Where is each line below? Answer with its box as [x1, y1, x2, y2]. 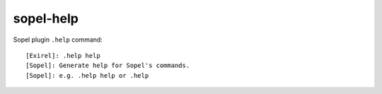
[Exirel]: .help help [25, 52, 100, 59]
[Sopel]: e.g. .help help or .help [25, 71, 149, 79]
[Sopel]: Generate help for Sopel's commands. [25, 61, 190, 70]
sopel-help [13, 11, 79, 26]
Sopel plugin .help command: [13, 35, 103, 44]
